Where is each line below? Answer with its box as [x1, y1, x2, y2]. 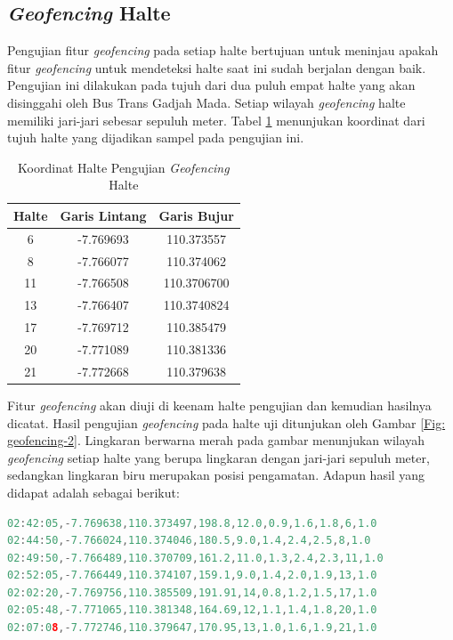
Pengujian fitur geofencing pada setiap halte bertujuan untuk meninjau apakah [7, 41, 439, 60]
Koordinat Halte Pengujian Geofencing [18, 158, 230, 176]
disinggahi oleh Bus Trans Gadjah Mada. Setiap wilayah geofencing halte [7, 93, 406, 111]
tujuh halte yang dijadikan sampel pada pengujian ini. [7, 128, 304, 147]
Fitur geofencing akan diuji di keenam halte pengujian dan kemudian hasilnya [7, 395, 432, 414]
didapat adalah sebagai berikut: [7, 482, 180, 501]
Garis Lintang [60, 206, 147, 224]
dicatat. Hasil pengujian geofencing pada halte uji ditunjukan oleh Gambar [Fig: [7, 413, 446, 432]
